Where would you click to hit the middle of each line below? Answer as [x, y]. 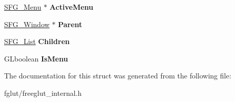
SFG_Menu [23, 7]
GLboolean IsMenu [36, 58]
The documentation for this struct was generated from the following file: [118, 76]
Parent [70, 24]
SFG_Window [27, 24]
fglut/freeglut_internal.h [43, 93]
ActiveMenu [71, 7]
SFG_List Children [37, 41]
